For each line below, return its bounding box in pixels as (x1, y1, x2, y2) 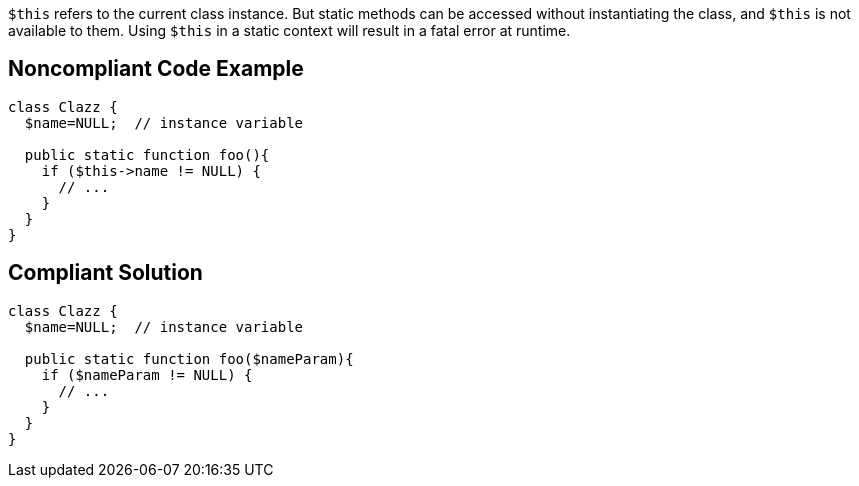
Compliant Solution (8, 260, 203, 286)
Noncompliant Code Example (8, 56, 304, 82)
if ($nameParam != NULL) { (41, 366, 253, 383)
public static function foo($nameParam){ (24, 350, 354, 367)
